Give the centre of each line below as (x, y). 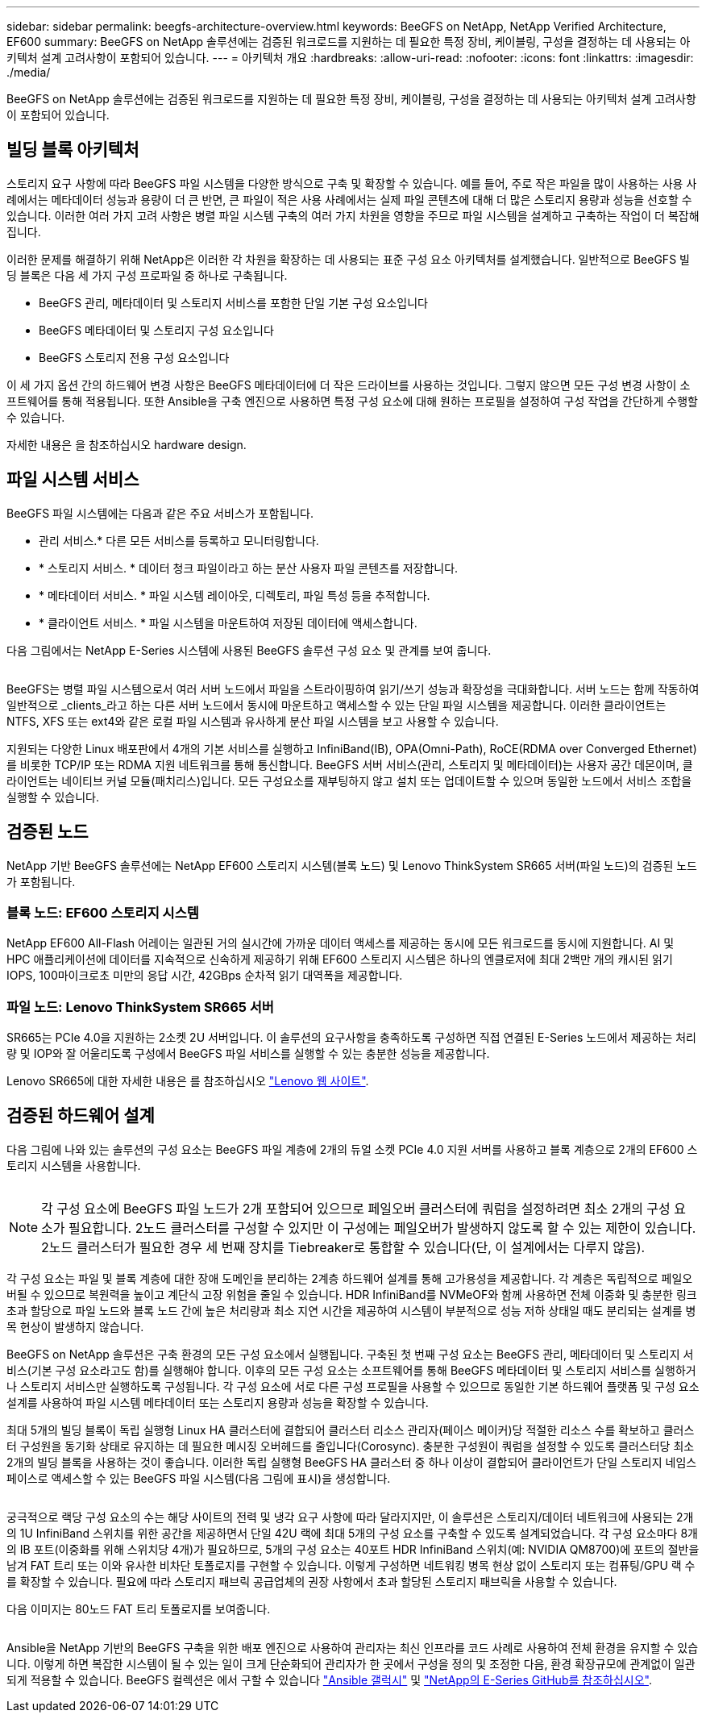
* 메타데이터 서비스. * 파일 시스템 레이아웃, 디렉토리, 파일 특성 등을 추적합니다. (235, 595)
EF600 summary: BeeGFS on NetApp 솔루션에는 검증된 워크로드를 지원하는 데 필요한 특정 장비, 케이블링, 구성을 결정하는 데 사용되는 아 (349, 42)
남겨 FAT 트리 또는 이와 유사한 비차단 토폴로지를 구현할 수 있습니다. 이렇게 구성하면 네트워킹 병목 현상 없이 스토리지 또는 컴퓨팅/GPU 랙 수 (351, 1565)
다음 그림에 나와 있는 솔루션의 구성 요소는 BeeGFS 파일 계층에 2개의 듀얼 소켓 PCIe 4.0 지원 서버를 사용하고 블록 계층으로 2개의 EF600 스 (352, 1149)
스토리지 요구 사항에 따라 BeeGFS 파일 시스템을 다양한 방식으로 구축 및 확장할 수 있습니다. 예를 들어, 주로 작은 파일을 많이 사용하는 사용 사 (352, 183)
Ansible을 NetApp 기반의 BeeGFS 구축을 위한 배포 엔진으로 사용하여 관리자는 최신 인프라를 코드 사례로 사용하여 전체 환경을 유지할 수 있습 (353, 1647)
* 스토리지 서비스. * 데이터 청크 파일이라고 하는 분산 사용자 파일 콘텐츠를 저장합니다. (249, 568)
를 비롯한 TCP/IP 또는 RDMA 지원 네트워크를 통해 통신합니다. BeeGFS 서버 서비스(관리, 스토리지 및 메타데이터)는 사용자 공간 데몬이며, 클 (350, 764)
